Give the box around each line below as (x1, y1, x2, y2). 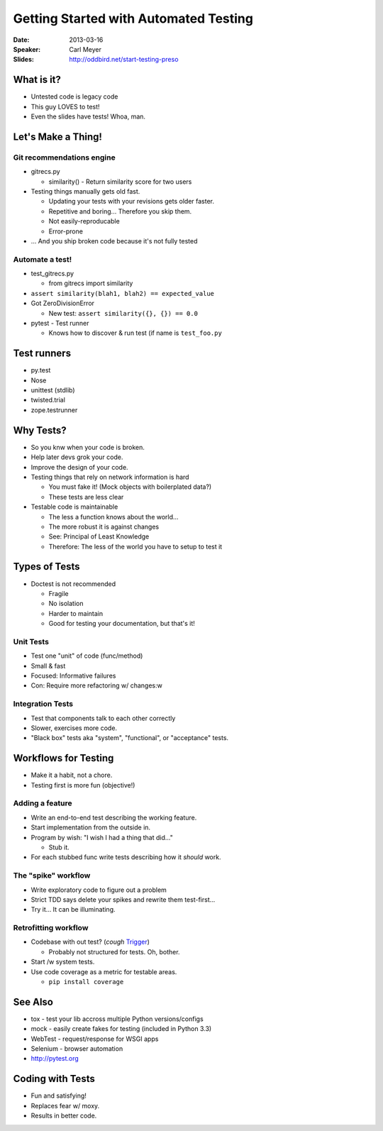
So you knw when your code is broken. (30, 443, 145, 451)
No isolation (48, 600, 84, 608)
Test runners (13, 348, 71, 360)
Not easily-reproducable (48, 217, 120, 226)
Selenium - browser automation (30, 1044, 123, 1053)
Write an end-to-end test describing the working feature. (30, 813, 197, 822)
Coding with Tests (13, 1073, 95, 1085)
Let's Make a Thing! (13, 131, 103, 143)
